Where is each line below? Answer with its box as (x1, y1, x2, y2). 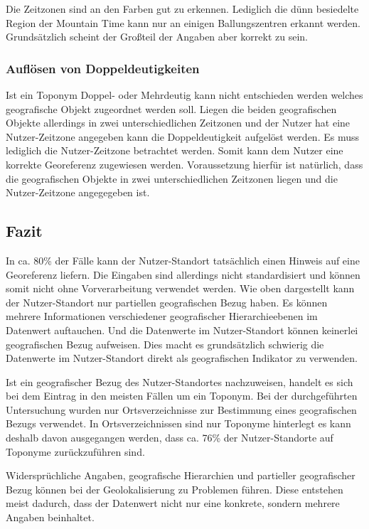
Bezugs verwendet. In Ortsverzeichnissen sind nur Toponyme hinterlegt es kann (6, 416, 351, 431)
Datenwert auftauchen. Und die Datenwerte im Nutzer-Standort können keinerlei (6, 322, 358, 337)
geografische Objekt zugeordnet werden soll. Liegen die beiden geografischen (6, 101, 337, 116)
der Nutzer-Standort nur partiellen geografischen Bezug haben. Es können (6, 294, 328, 309)
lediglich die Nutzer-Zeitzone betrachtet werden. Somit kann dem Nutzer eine (6, 143, 343, 158)
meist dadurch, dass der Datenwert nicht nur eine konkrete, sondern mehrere (6, 496, 340, 511)
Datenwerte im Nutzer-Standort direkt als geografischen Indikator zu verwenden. (6, 351, 358, 365)
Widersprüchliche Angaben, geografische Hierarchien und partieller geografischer (6, 468, 355, 483)
